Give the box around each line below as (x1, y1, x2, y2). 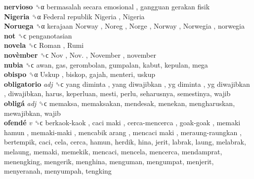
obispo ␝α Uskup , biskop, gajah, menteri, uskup (4, 69, 155, 79)
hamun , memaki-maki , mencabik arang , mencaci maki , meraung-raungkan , (4, 127, 242, 137)
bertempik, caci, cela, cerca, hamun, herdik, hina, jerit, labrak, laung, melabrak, (4, 137, 246, 147)
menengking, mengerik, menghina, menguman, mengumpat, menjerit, (4, 156, 214, 166)
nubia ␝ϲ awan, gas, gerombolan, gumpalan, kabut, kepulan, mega (4, 59, 208, 70)
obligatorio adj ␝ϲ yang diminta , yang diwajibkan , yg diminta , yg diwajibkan (4, 78, 250, 89)
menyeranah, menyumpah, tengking (4, 166, 112, 176)
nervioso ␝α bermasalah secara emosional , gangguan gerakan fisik (4, 1, 210, 11)
